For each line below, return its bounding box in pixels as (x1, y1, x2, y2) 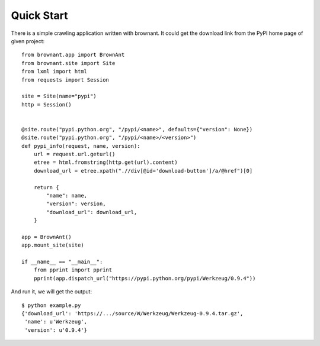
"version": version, (46, 201, 106, 207)
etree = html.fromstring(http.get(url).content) (33, 159, 178, 166)
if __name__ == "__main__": (21, 258, 103, 266)
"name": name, (46, 192, 88, 199)
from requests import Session (21, 76, 110, 83)
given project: (11, 37, 45, 44)
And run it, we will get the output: (11, 288, 92, 295)
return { (33, 184, 59, 190)
